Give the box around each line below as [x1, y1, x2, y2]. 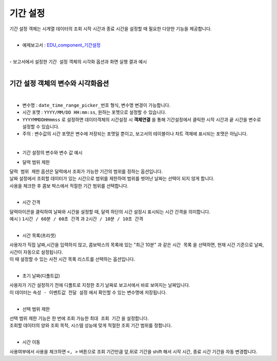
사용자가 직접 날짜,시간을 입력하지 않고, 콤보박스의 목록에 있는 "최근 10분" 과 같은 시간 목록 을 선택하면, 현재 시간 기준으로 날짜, [9, 242, 264, 248]
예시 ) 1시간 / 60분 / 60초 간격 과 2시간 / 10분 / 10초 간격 [9, 216, 144, 222]
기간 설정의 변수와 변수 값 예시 [22, 150, 83, 156]
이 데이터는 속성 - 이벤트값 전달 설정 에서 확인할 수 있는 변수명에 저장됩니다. [9, 289, 167, 295]
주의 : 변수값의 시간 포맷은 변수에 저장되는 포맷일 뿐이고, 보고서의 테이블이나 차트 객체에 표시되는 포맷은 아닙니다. [22, 131, 248, 137]
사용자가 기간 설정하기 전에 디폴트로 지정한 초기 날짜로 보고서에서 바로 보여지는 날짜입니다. [9, 282, 190, 288]
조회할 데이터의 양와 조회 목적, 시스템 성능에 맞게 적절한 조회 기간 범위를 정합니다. [9, 323, 172, 329]
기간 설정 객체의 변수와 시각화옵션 [9, 79, 109, 88]
